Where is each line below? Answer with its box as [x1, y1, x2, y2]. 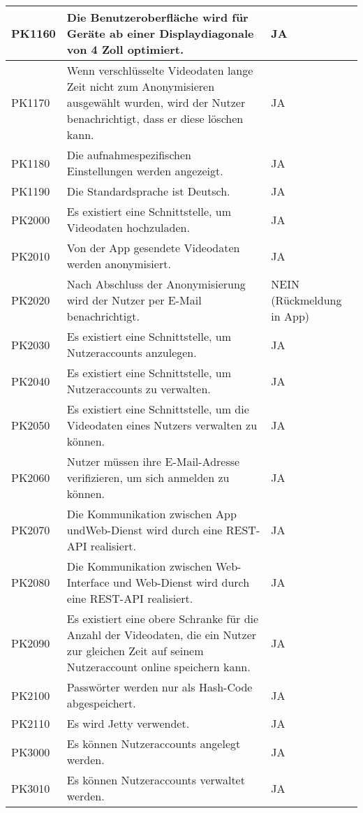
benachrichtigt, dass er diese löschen [66, 110, 244, 126]
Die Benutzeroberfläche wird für [66, 9, 249, 25]
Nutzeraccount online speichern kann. [66, 659, 251, 675]
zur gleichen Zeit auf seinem [66, 643, 204, 659]
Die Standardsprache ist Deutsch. [66, 183, 230, 199]
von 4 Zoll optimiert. [66, 41, 184, 57]
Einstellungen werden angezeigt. [66, 163, 223, 179]
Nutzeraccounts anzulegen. [66, 344, 197, 360]
